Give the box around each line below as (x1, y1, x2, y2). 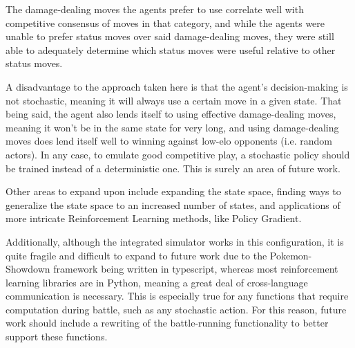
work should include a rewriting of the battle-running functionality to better (6, 315, 329, 330)
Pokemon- (269, 248, 312, 262)
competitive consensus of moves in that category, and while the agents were (6, 15, 325, 30)
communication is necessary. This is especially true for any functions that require (6, 289, 349, 303)
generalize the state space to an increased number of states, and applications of (6, 197, 340, 212)
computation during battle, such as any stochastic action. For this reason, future (6, 302, 347, 316)
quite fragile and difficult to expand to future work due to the (6, 248, 267, 262)
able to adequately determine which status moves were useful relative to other (6, 42, 336, 57)
